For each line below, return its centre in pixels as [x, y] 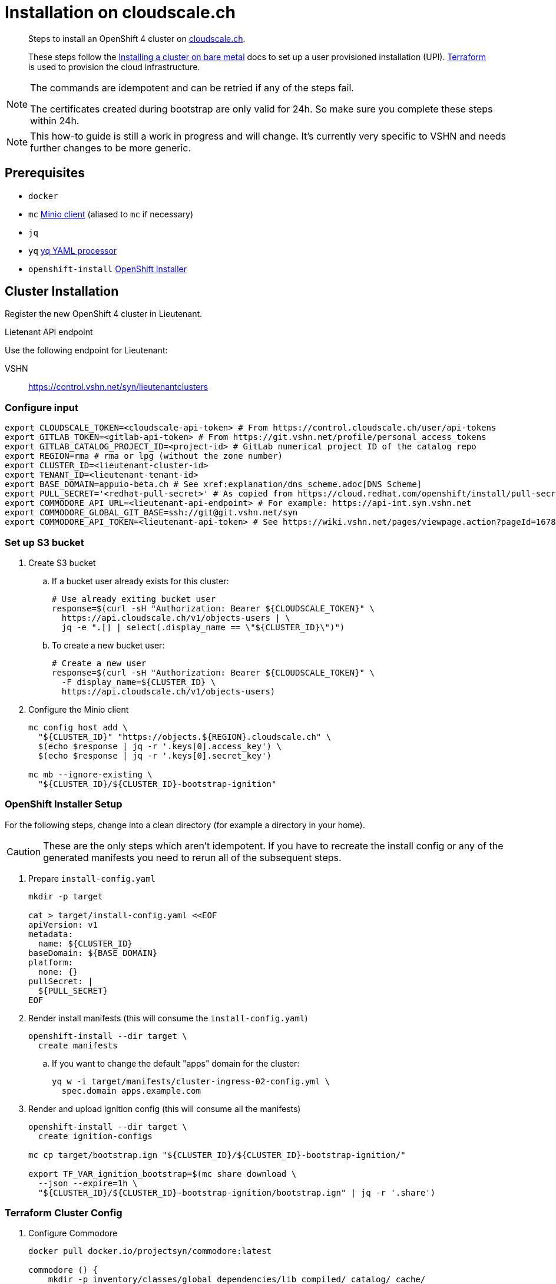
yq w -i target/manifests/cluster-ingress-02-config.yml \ [191, 1081]
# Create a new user [99, 663]
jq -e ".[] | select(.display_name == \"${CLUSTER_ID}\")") [203, 627]
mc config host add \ [78, 727]
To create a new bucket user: [108, 645]
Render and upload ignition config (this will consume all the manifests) [165, 1108]
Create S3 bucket [62, 562]
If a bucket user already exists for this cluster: [140, 581]
